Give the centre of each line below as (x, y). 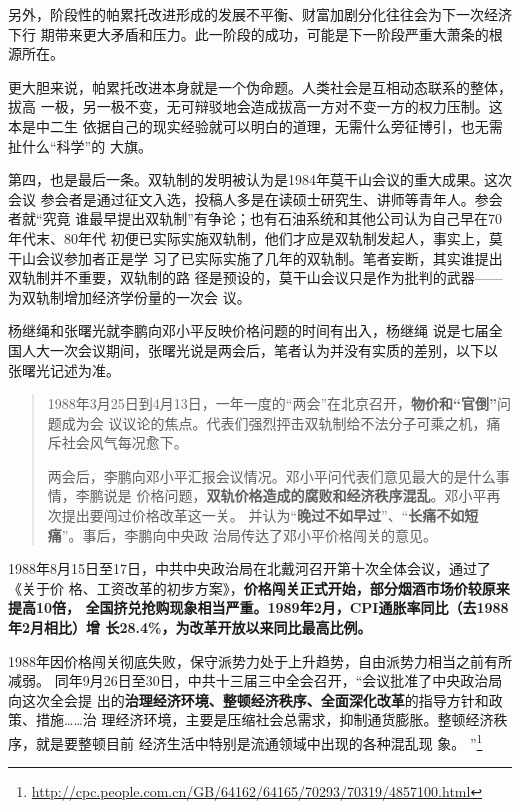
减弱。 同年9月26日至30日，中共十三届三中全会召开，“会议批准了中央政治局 (255, 680)
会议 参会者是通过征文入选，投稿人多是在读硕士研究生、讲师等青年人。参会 (255, 198)
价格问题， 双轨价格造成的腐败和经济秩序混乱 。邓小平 (311, 495)
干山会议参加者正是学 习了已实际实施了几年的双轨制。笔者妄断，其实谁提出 (255, 257)
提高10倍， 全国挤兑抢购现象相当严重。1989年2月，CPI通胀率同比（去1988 (258, 607)
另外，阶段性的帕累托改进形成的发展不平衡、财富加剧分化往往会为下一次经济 (260, 14)
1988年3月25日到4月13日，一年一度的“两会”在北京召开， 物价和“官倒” (272, 403)
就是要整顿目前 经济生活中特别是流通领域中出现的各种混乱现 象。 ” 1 (259, 741)
